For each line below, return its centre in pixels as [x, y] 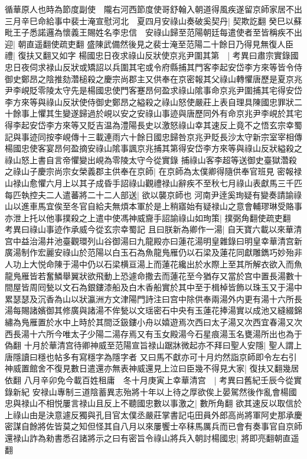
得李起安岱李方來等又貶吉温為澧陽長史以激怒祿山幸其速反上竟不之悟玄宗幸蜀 [153, 125]
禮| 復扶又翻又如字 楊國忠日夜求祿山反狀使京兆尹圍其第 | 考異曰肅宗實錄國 [152, 55]
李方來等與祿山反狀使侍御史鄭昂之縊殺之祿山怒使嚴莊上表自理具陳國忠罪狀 [149, 101]
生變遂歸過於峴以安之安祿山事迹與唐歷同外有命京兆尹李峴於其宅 [178, 113]
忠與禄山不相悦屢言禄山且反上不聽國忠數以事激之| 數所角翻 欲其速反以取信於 [153, 403]
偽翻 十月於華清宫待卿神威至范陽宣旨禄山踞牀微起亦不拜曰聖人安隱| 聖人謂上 [153, 345]
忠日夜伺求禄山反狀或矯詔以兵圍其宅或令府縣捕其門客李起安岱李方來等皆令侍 [153, 67]
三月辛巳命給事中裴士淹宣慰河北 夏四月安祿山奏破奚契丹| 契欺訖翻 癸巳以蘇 [153, 20]
